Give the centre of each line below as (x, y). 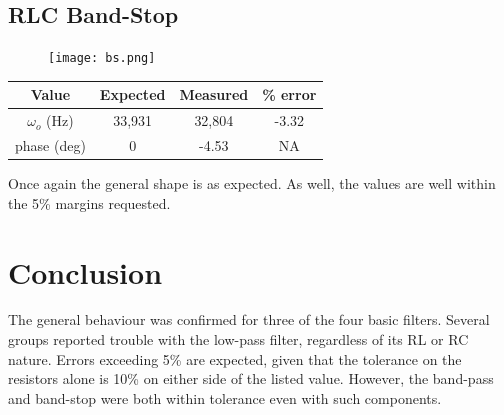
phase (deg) (50, 145)
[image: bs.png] (102, 58)
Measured (214, 94)
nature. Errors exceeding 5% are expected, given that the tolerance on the (235, 358)
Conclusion (85, 271)
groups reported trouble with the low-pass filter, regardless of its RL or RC (238, 339)
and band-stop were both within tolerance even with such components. (225, 397)
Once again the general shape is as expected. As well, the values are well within (252, 183)
